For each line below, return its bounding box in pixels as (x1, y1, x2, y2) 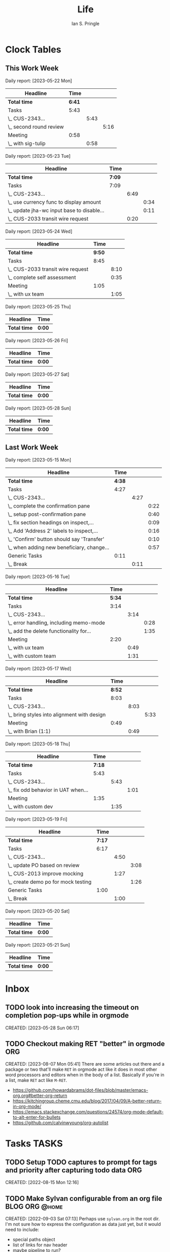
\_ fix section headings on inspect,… (8, 519, 94, 526)
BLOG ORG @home (5, 1202, 63, 1211)
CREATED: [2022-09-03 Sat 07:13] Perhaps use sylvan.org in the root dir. (5, 1216, 160, 1222)
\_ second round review (8, 123, 64, 130)
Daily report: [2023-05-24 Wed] (5, 228, 73, 234)
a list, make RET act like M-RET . (5, 1077, 68, 1084)
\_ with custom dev (8, 803, 53, 810)
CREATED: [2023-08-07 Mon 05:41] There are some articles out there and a (5, 1061, 164, 1067)
